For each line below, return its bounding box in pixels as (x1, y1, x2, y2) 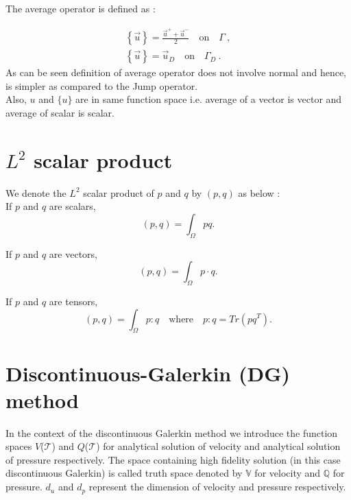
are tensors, (49, 294, 98, 308)
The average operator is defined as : (5, 1, 156, 15)
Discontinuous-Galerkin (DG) (5, 359, 291, 387)
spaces (5, 439, 32, 453)
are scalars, (49, 199, 96, 213)
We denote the (5, 185, 66, 200)
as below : (238, 185, 280, 200)
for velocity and (254, 466, 321, 480)
